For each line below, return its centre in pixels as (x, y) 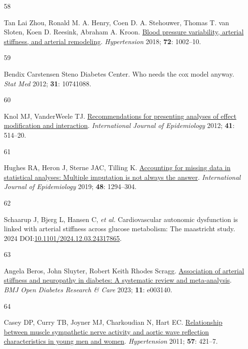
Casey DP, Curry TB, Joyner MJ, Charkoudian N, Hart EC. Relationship (113, 322)
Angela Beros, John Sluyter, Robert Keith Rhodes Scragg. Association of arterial (124, 270)
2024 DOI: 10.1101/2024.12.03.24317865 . (63, 238)
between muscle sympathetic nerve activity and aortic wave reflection (107, 331)
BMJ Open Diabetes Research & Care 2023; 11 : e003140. (88, 290)
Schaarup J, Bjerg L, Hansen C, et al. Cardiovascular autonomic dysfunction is (121, 219)
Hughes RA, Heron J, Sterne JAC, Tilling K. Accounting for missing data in (117, 167)
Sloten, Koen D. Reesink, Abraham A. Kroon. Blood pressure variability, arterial (124, 32)
